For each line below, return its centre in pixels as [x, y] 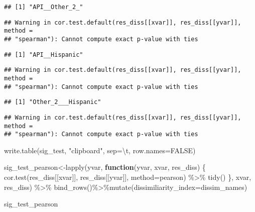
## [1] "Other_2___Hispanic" [53, 102]
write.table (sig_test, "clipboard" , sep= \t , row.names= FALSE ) [100, 150]
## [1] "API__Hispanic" [44, 55]
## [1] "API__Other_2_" [44, 7]
